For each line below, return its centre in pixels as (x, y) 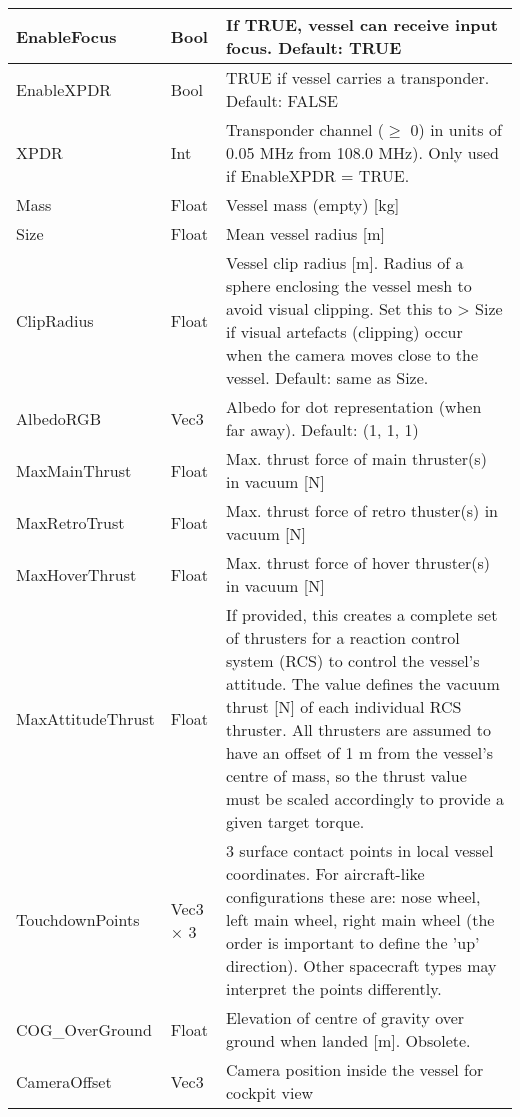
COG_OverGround (84, 1029)
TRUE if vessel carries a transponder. (357, 77)
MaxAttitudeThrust (85, 718)
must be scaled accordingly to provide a (364, 798)
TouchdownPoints (78, 919)
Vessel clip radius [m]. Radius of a (344, 262)
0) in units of (456, 129)
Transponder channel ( (304, 129)
